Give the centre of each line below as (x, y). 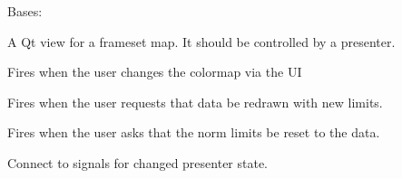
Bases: (25, 11)
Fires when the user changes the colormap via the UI (155, 72)
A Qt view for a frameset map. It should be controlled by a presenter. (201, 41)
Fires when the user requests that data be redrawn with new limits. (195, 102)
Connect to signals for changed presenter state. (138, 162)
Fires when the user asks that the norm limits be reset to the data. (194, 132)
